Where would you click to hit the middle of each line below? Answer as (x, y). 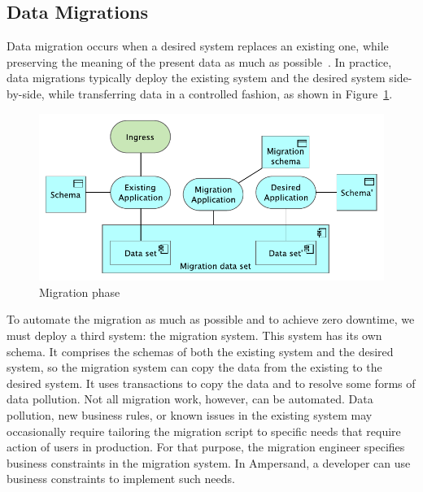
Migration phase (80, 292)
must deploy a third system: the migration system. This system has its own (194, 335)
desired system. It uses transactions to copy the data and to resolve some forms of (211, 383)
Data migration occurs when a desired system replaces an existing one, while (198, 46)
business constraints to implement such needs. (121, 479)
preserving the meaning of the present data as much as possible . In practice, (199, 61)
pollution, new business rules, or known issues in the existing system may (190, 414)
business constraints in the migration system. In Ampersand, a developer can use (209, 462)
